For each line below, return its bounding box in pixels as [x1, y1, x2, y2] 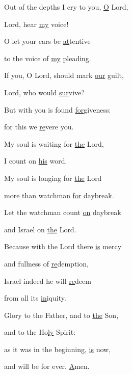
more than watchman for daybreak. [4, 190, 114, 200]
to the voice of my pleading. [4, 52, 91, 63]
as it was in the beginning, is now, [4, 343, 111, 354]
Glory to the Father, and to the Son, [4, 309, 119, 320]
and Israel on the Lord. [4, 224, 76, 234]
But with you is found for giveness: [4, 104, 111, 115]
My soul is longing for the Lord [4, 172, 102, 183]
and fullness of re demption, [4, 258, 89, 269]
